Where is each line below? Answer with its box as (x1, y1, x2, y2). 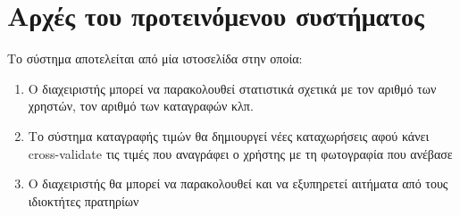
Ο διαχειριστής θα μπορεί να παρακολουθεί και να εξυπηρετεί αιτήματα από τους (28, 174, 448, 193)
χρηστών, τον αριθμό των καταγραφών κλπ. (28, 96, 254, 115)
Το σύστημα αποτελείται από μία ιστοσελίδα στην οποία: (7, 49, 303, 68)
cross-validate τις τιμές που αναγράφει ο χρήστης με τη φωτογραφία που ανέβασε (28, 144, 453, 162)
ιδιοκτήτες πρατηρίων (28, 191, 139, 210)
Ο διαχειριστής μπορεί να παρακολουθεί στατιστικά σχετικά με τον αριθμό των (28, 79, 437, 97)
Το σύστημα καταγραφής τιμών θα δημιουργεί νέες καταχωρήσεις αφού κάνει (28, 126, 430, 145)
